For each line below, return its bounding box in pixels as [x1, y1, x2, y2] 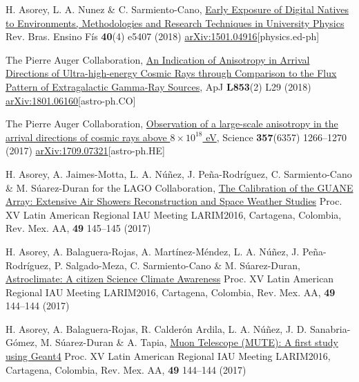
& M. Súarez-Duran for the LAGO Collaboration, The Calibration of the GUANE [6, 180, 353, 194]
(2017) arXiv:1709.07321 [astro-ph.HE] [6, 143, 166, 158]
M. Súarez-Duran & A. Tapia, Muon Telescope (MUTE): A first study [40, 335, 338, 349]
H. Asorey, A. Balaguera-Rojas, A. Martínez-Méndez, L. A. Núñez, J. [6, 244, 300, 258]
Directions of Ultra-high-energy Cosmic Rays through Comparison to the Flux [6, 66, 337, 80]
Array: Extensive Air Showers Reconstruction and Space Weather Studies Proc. [6, 194, 342, 208]
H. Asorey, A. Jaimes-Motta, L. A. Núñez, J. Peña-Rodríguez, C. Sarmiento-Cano [6, 166, 352, 181]
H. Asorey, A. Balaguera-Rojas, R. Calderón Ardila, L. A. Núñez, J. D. [6, 321, 307, 336]
